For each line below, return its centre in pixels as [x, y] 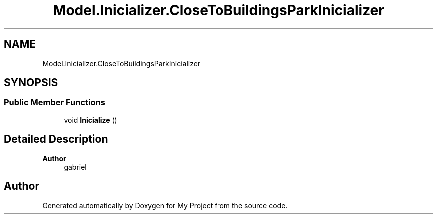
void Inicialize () [91, 120]
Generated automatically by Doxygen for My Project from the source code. [165, 205]
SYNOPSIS [31, 83]
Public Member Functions [55, 103]
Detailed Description [56, 139]
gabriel [75, 167]
